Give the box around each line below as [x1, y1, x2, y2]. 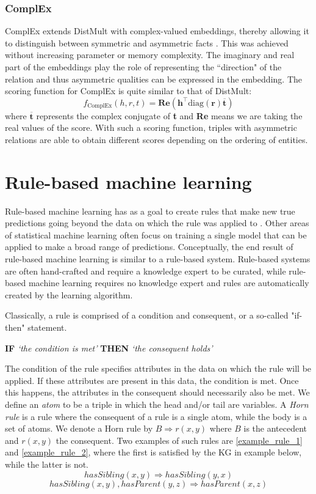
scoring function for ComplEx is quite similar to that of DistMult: [5, 84, 252, 97]
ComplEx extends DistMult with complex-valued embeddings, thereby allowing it [5, 24, 309, 37]
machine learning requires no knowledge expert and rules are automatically [28, 276, 309, 289]
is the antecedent [243, 422, 307, 435]
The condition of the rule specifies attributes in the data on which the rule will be [5, 362, 312, 375]
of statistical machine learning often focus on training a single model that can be [5, 228, 307, 241]
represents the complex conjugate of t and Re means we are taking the [36, 109, 303, 122]
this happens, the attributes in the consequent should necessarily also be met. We [5, 386, 310, 399]
